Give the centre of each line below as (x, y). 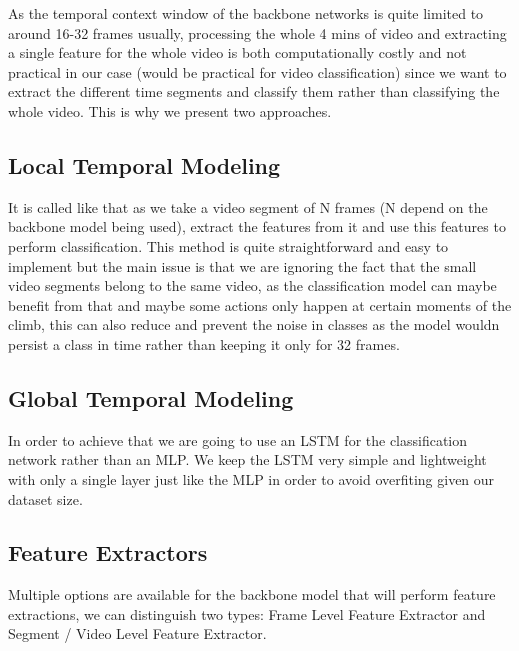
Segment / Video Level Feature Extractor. (137, 633)
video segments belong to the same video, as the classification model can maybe (252, 285)
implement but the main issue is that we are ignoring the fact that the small (242, 265)
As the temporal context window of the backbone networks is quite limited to (246, 13)
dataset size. (45, 498)
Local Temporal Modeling (144, 164)
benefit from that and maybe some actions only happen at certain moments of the (260, 304)
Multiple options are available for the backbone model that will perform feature (252, 594)
